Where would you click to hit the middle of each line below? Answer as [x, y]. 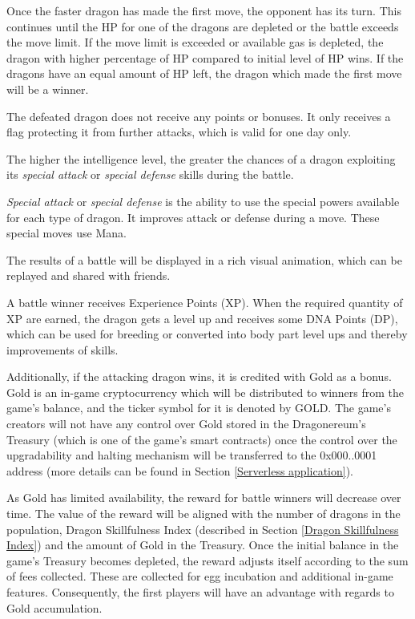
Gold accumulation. [54, 607]
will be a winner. [48, 89]
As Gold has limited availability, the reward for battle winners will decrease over [204, 498]
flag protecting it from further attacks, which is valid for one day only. [179, 132]
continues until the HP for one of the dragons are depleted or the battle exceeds [203, 26]
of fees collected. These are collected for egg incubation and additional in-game [200, 576]
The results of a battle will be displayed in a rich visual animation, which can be [204, 259]
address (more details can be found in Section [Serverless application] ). [180, 470]
